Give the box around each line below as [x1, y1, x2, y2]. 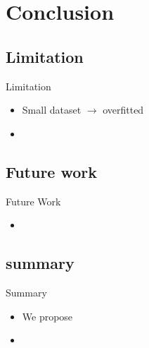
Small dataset [22, 102, 82, 117]
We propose [22, 308, 73, 323]
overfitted [103, 102, 144, 117]
